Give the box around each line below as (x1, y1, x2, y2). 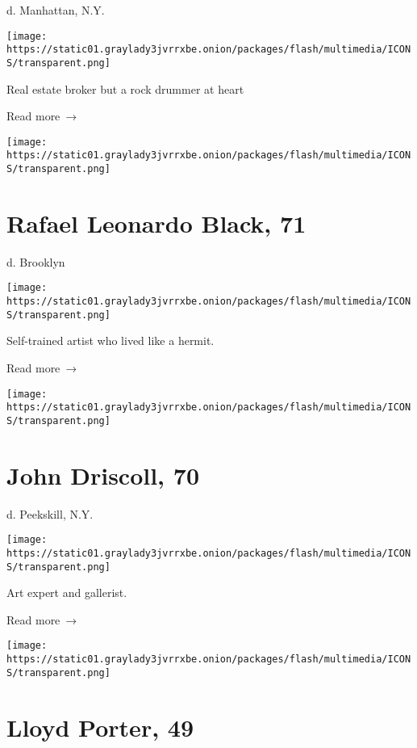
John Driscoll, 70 (6, 458, 199, 491)
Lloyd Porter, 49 (6, 710, 194, 743)
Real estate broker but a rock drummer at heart (6, 80, 244, 97)
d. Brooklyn (6, 253, 65, 270)
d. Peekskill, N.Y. (6, 505, 94, 522)
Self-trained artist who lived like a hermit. (6, 332, 215, 349)
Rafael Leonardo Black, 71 (6, 206, 306, 239)
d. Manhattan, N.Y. (6, 2, 105, 18)
